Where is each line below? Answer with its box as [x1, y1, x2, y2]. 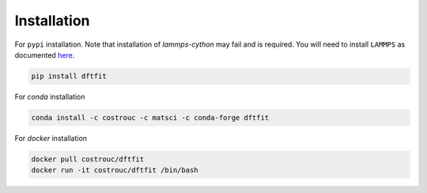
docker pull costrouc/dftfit [31, 154, 145, 164]
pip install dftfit [31, 71, 107, 81]
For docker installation [14, 133, 87, 142]
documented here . [14, 50, 75, 59]
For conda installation [14, 92, 85, 101]
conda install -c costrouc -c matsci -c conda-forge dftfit [31, 113, 270, 122]
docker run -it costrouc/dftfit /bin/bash [31, 166, 198, 175]
